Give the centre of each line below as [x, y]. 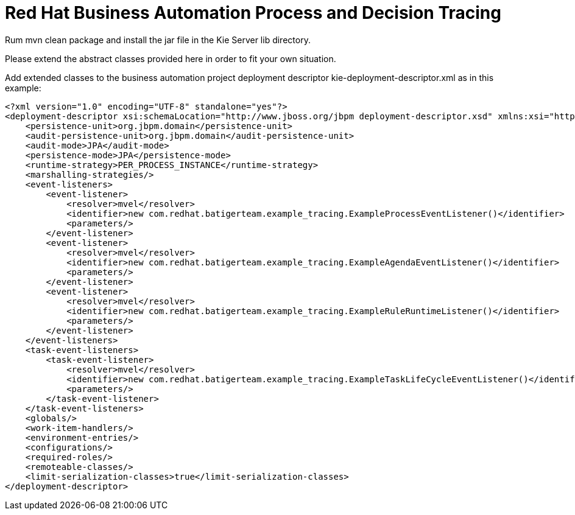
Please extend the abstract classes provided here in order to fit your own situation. [171, 58]
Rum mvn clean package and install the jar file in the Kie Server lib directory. [158, 40]
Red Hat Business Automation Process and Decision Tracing [253, 13]
